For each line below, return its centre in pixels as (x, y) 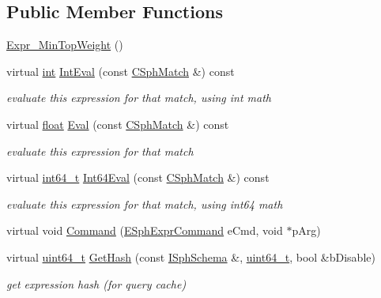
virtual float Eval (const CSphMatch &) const (118, 124)
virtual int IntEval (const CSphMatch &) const (121, 71)
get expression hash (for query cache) (96, 283)
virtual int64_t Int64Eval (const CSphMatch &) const (138, 177)
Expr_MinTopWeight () (65, 45)
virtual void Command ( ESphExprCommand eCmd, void (145, 230)
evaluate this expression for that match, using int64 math (145, 204)
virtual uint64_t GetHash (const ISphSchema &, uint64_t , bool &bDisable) (191, 257)
